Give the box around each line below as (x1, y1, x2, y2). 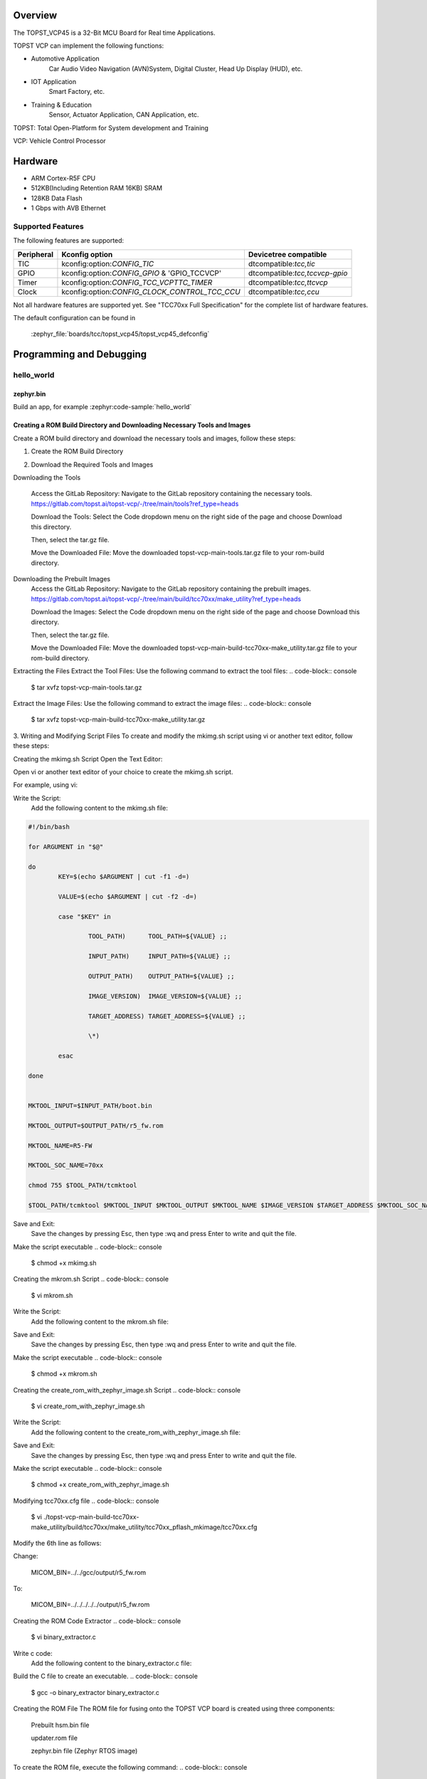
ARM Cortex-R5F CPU (31, 174, 96, 182)
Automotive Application (31, 54, 100, 63)
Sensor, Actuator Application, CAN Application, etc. (48, 110, 199, 119)
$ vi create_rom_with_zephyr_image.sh (31, 1402, 145, 1410)
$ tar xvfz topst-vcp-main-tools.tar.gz (31, 683, 142, 692)
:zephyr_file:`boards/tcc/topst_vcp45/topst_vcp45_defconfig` (31, 329, 210, 338)
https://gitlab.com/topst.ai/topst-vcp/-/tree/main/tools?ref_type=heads (31, 499, 239, 508)
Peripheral (17, 249, 53, 259)
